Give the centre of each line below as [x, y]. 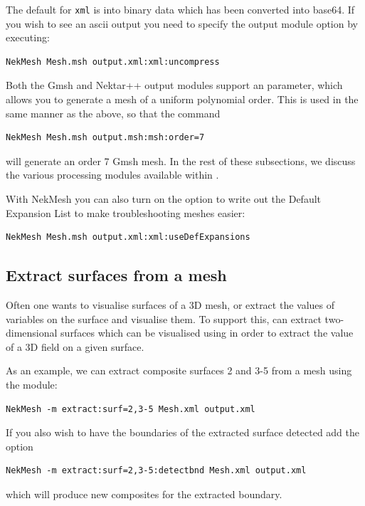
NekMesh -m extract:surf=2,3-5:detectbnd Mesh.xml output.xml [156, 471]
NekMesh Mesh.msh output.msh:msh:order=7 [105, 138]
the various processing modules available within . [112, 175]
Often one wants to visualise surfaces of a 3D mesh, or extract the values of [170, 304]
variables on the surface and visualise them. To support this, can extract [164, 318]
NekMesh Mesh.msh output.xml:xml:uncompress [113, 62]
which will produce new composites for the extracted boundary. [144, 494]
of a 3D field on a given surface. [75, 346]
